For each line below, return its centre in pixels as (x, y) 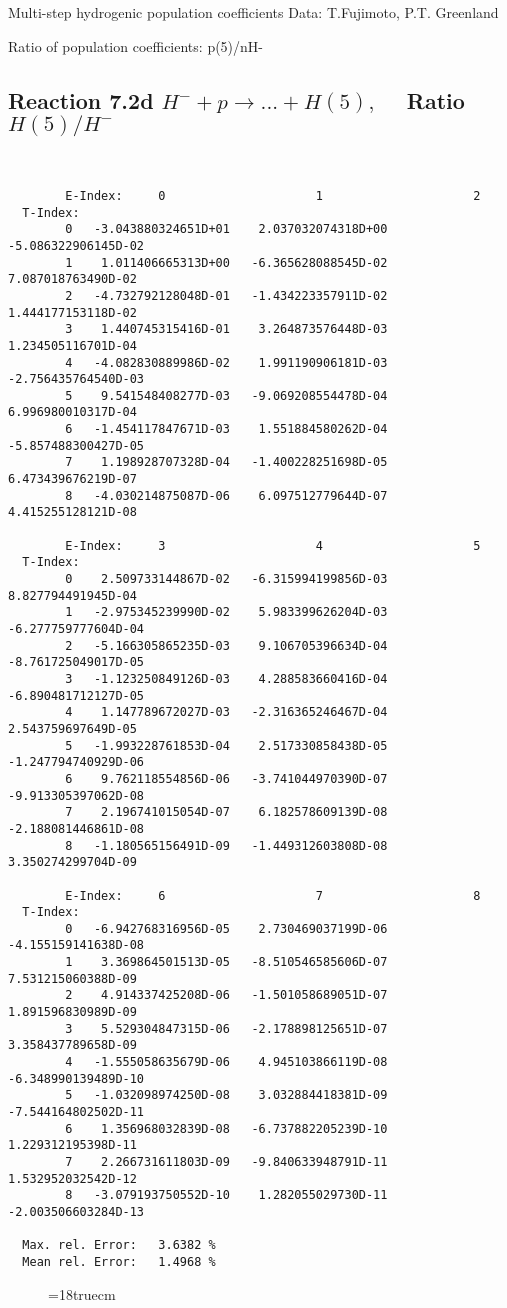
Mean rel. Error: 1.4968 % (119, 1261)
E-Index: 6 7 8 (273, 895)
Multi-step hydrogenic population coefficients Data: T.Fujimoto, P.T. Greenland (253, 12)
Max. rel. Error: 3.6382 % (119, 1245)
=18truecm (82, 1293)
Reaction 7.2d (81, 99)
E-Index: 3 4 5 (273, 545)
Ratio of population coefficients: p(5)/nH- (136, 45)
